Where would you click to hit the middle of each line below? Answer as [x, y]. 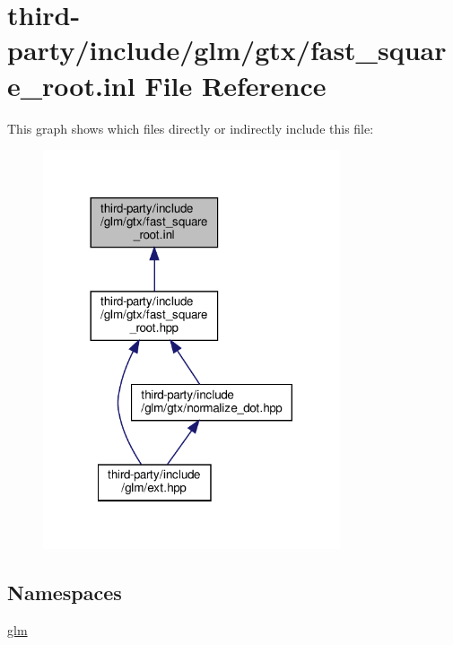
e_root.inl [71, 85]
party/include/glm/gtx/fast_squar [227, 50]
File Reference [235, 85]
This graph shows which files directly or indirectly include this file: [191, 128]
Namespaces [65, 593]
